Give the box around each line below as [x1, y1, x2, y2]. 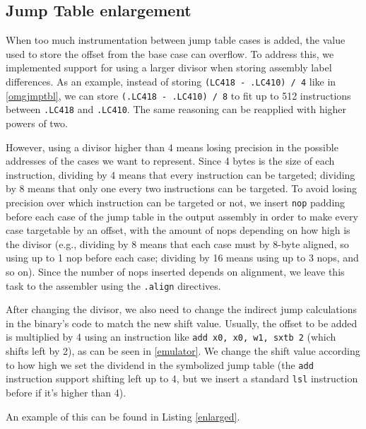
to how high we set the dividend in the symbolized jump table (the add [6, 357, 314, 372]
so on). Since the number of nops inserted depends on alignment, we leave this [6, 264, 345, 278]
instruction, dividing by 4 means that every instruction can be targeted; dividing [6, 167, 355, 182]
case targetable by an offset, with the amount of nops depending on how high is [6, 223, 350, 237]
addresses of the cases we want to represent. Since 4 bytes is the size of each [6, 153, 335, 168]
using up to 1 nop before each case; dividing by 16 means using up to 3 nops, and [6, 250, 359, 265]
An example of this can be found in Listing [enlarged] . [6, 409, 240, 423]
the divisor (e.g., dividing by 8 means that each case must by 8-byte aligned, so [6, 236, 349, 251]
